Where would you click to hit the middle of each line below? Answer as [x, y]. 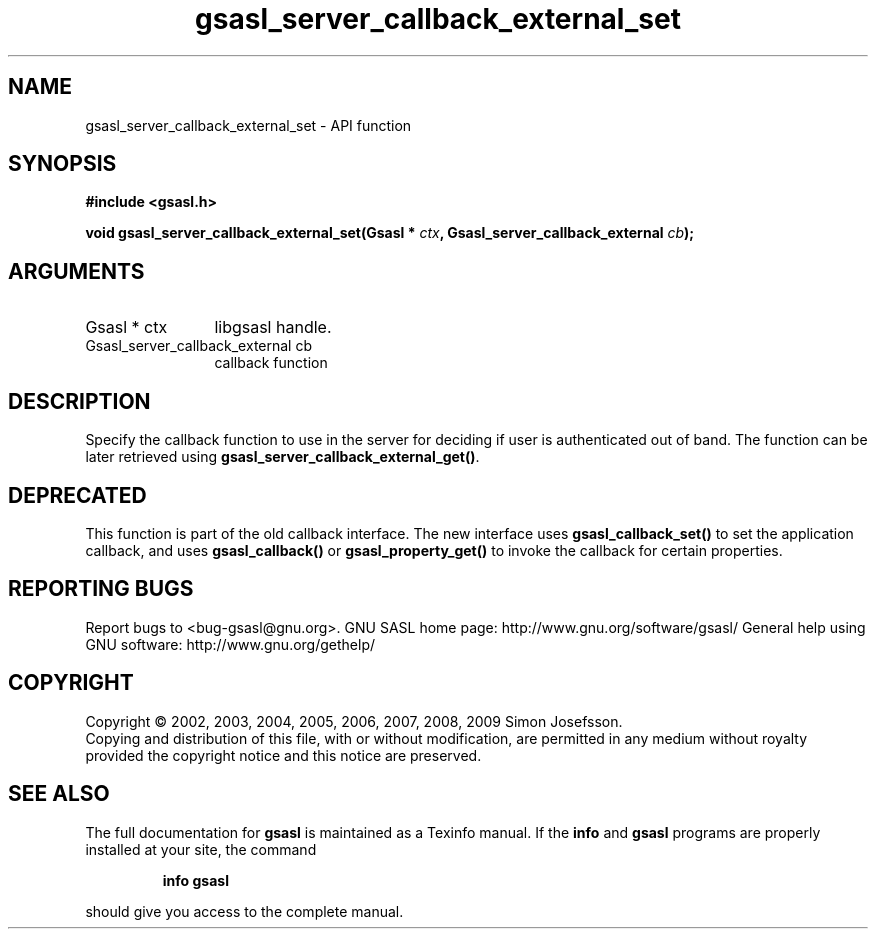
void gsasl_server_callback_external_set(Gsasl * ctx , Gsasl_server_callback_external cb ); [390, 233]
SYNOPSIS [62, 164]
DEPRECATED [77, 495]
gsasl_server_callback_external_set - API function [248, 125]
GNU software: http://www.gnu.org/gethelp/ [230, 644]
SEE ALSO [59, 794]
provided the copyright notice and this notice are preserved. [283, 755]
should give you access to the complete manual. [244, 911]
